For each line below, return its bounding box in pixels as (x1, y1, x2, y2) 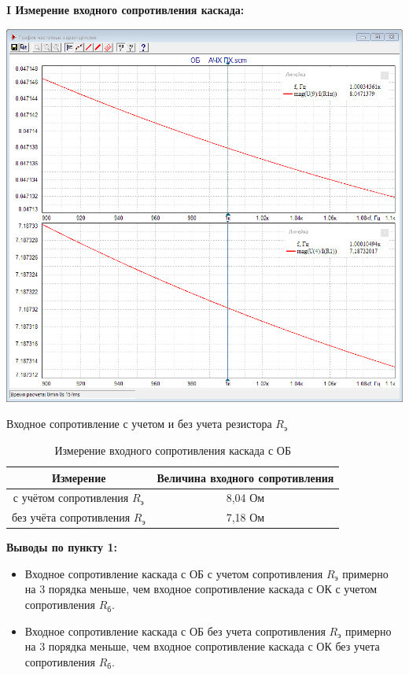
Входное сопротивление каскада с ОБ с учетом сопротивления (24, 565, 323, 581)
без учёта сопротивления (12, 509, 131, 526)
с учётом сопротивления (13, 489, 129, 506)
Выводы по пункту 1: (6, 539, 117, 555)
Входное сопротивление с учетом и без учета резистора (6, 415, 272, 432)
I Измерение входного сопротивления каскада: (6, 2, 245, 17)
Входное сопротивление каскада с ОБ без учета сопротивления (24, 622, 326, 639)
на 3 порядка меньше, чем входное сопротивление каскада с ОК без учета (24, 638, 380, 655)
